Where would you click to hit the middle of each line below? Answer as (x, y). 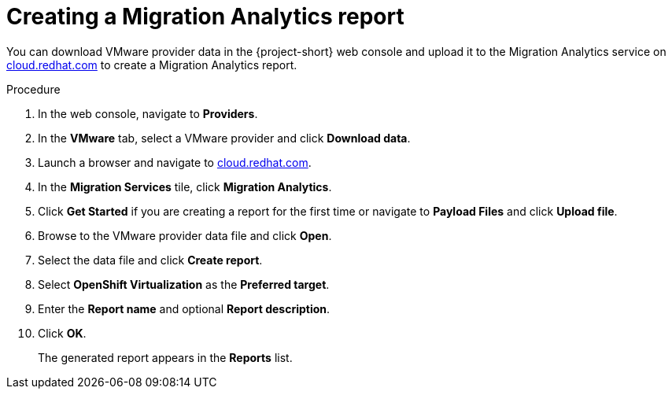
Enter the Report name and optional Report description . (184, 308)
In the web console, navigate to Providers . (148, 113)
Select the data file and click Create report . (150, 260)
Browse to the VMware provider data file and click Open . (185, 235)
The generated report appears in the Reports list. (165, 357)
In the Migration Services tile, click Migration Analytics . (185, 186)
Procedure (33, 89)
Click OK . (62, 333)
